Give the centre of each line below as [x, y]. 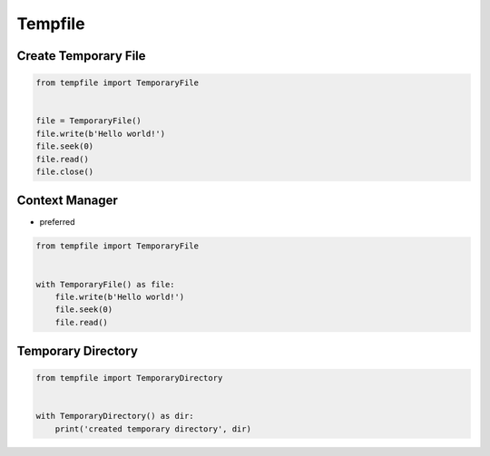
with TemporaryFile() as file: [106, 284]
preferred [57, 222]
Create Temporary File [81, 56]
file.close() [65, 171]
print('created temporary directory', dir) [153, 429]
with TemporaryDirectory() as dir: [115, 416]
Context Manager [67, 201]
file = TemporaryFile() [89, 121]
